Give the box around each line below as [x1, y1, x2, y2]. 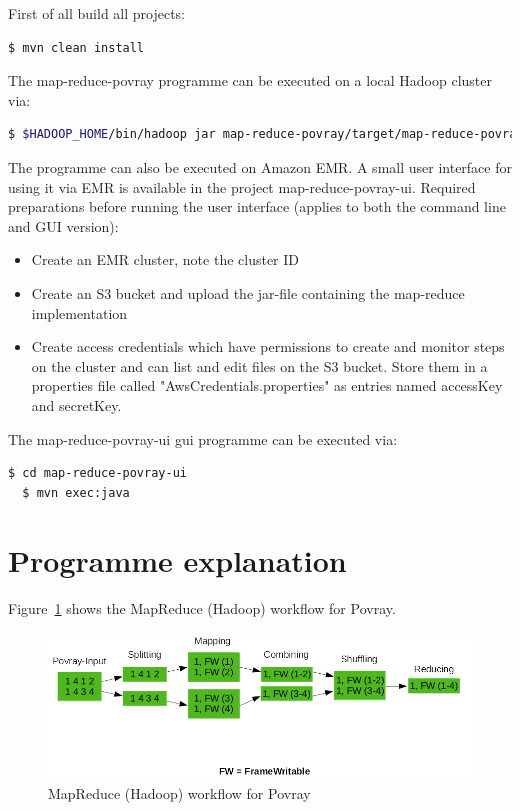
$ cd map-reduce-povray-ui [8, 466, 187, 481]
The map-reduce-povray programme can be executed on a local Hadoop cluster [8, 70, 493, 91]
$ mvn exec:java [22, 485, 130, 500]
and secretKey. [31, 394, 122, 415]
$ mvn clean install [8, 40, 145, 55]
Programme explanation [8, 540, 347, 581]
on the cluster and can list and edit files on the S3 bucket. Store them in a [31, 355, 488, 376]
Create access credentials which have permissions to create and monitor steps [31, 336, 505, 357]
